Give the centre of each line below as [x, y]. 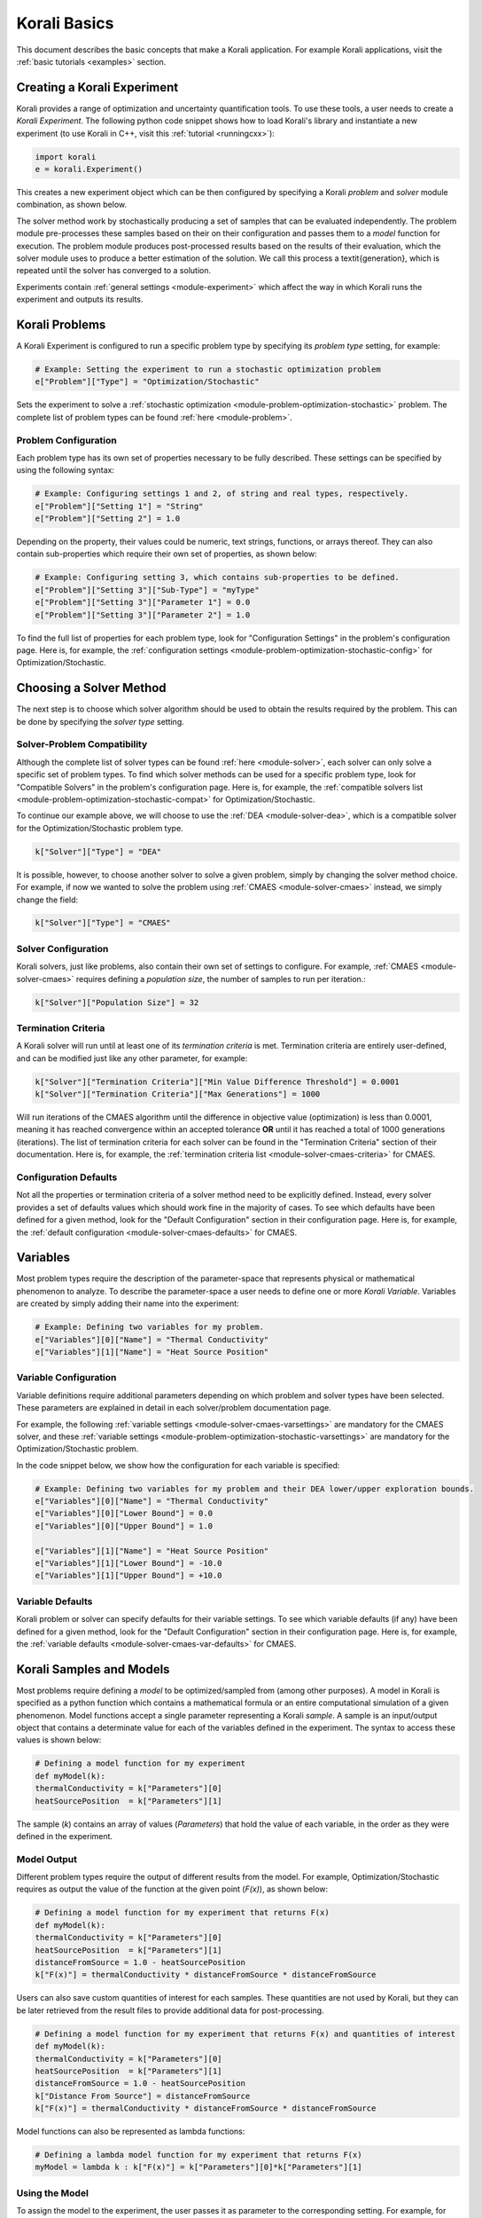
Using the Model [52, 2193]
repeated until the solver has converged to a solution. [114, 271]
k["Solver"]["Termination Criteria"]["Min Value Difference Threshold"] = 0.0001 [218, 1081]
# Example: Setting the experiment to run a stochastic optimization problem [208, 370]
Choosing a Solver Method [92, 688]
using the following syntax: [66, 470]
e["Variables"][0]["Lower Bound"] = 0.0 [124, 1514]
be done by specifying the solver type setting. [101, 721]
